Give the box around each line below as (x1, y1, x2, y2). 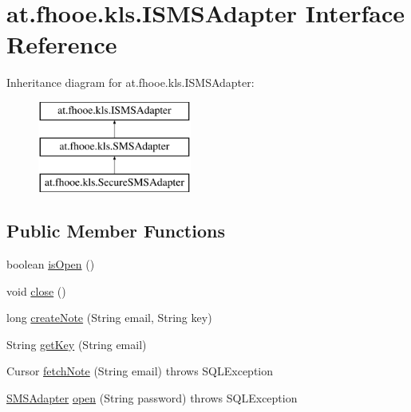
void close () (6, 282, 66, 299)
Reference (6, 28, 117, 61)
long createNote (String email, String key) (6, 309, 212, 326)
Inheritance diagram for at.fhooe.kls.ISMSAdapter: (6, 74, 255, 91)
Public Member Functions (6, 218, 225, 243)
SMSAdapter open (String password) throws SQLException (6, 390, 298, 406)
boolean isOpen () (6, 256, 95, 273)
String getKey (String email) (6, 335, 147, 352)
